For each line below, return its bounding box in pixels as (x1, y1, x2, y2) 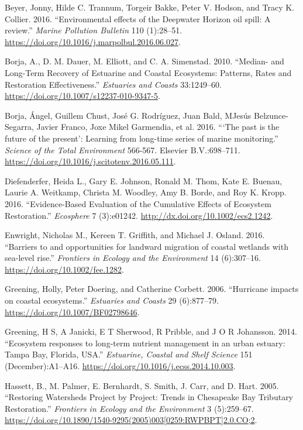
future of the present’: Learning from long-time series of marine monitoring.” (5, 132, 278, 144)
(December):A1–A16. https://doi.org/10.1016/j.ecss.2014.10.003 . (5, 360, 236, 372)
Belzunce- (254, 109, 288, 121)
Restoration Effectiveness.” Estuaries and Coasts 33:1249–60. (5, 78, 222, 90)
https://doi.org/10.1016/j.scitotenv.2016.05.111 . (5, 155, 176, 167)
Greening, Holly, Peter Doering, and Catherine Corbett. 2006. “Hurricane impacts (5, 283, 299, 295)
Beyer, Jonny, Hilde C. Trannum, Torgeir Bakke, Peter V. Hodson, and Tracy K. (5, 1, 294, 13)
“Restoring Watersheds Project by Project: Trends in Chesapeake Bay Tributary (5, 391, 294, 403)
